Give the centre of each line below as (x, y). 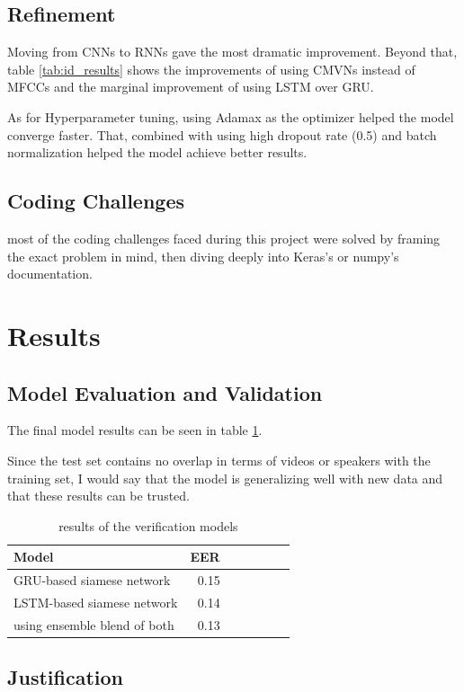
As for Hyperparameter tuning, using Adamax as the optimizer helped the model (231, 116)
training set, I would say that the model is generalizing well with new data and (225, 478)
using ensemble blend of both (94, 624)
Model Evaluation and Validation (165, 392)
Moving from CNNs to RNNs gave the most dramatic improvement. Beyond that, (232, 52)
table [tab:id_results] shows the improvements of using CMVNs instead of (211, 69)
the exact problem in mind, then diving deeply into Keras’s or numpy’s (203, 256)
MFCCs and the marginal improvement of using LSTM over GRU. (191, 87)
